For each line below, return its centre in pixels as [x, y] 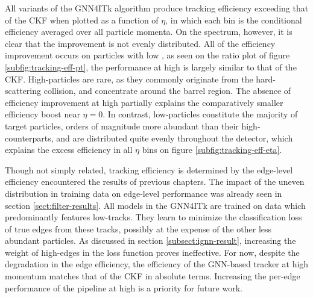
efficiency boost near [43, 114]
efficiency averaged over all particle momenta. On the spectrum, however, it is [149, 32]
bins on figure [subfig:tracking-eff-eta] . [212, 150]
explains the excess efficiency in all [69, 150]
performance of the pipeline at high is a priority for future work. [124, 287]
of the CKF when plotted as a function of [82, 20]
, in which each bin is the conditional [234, 20]
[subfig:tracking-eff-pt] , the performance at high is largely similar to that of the [151, 67]
